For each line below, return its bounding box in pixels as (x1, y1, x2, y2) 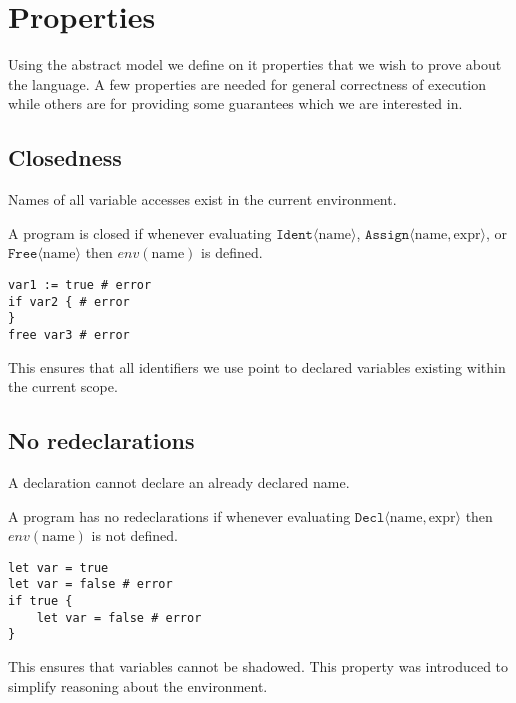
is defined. (201, 242, 263, 263)
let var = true (8, 560, 109, 575)
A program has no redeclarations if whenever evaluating (8, 505, 351, 526)
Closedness (8, 142, 122, 173)
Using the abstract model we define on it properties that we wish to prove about (8, 54, 502, 75)
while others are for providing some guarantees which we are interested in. (8, 93, 463, 114)
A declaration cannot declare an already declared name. (8, 471, 350, 492)
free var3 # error (8, 327, 130, 342)
